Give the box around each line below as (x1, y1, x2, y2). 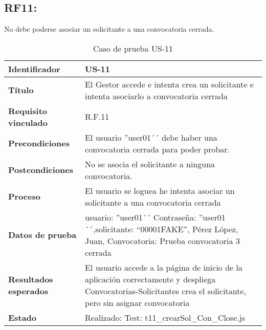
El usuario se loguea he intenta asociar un (85, 184, 235, 196)
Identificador (8, 62, 60, 75)
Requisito (8, 104, 48, 117)
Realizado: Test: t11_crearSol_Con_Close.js (85, 311, 246, 323)
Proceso (8, 190, 40, 203)
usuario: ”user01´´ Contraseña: (85, 211, 196, 223)
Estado (8, 311, 36, 323)
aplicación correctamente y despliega (85, 273, 216, 285)
